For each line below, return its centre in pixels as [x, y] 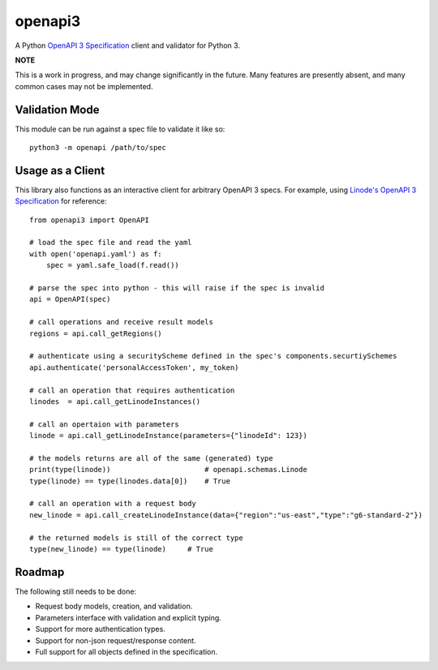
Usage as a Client [60, 170]
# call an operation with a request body [113, 504]
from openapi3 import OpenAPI [90, 220]
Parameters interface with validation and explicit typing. [129, 617]
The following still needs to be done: [76, 591]
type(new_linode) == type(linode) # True [122, 549]
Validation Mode [57, 110]
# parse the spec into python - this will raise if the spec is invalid [177, 288]
